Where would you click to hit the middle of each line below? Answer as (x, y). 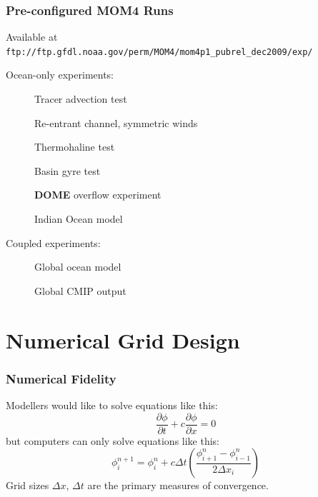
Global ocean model (78, 267)
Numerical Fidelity (61, 378)
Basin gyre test (68, 170)
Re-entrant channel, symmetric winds (116, 122)
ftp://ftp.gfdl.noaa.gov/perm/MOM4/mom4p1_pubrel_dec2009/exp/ (159, 52)
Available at (32, 37)
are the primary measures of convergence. (178, 485)
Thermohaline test (75, 147)
